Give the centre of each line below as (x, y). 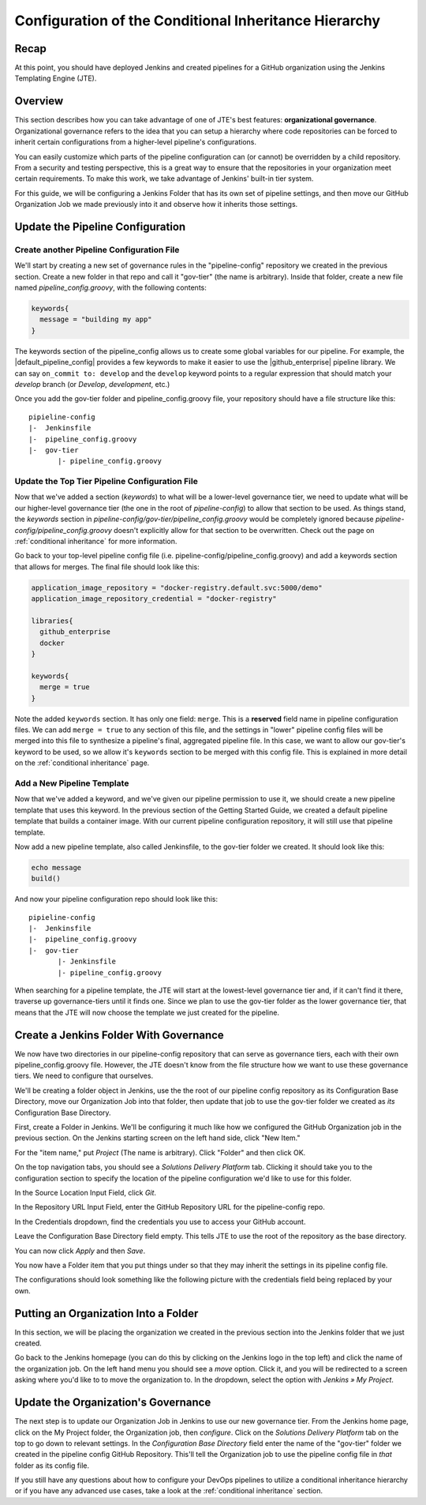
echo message (56, 867)
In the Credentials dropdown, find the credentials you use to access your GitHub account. (160, 1222)
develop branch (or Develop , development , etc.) (92, 384)
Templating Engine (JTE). (56, 78)
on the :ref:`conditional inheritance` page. (82, 763)
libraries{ (52, 621)
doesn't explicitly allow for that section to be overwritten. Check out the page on (244, 530)
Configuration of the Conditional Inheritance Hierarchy (198, 21)
